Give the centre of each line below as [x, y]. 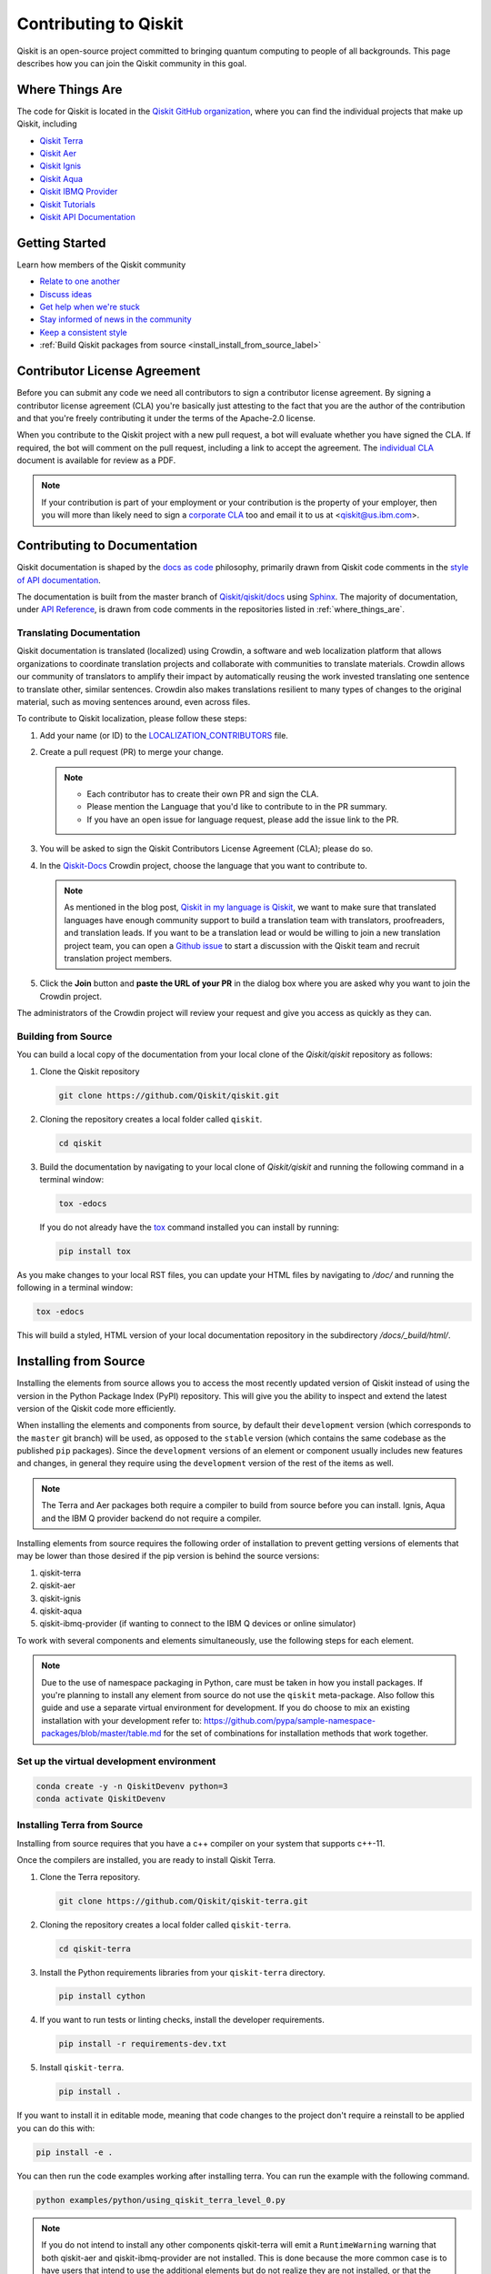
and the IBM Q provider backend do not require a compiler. [151, 1518]
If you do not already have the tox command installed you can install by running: [190, 1227]
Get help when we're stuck [90, 307]
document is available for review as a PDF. [96, 460]
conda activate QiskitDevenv [101, 1799]
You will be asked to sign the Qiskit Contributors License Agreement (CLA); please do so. [206, 849]
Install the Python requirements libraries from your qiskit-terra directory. [183, 1972]
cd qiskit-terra [95, 1948]
